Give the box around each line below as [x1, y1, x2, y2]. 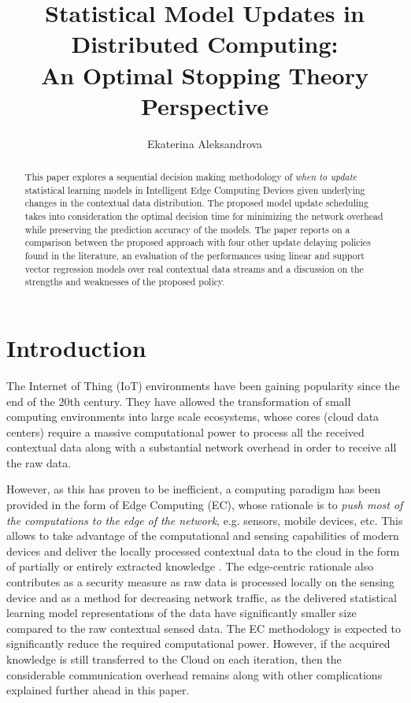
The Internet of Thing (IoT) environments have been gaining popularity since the [6, 377, 400, 393]
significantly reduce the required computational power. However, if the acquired [6, 635, 391, 652]
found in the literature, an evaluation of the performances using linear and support [24, 249, 365, 262]
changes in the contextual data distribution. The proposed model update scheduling [24, 196, 368, 210]
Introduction [6, 331, 146, 363]
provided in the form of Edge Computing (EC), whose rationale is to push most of [6, 497, 403, 513]
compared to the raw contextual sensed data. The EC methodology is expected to [6, 619, 401, 636]
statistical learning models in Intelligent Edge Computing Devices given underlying [24, 183, 365, 196]
